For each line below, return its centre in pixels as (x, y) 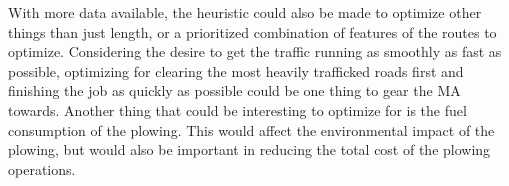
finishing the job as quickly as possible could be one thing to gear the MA (234, 90)
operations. (42, 168)
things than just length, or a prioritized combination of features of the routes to (252, 31)
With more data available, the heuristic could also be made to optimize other (245, 12)
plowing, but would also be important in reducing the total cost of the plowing (249, 149)
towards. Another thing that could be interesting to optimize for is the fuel (237, 109)
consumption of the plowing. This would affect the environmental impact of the (251, 129)
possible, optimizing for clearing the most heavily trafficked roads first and (236, 70)
